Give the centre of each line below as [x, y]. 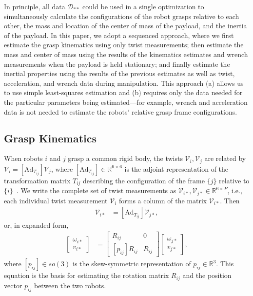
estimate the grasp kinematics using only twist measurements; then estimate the [124, 45]
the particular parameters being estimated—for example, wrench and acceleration [126, 102]
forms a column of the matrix [163, 200]
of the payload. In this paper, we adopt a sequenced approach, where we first [119, 35]
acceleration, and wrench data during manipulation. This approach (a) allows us [124, 83]
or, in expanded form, [36, 225]
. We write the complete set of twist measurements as [96, 190]
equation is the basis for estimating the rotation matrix [87, 275]
